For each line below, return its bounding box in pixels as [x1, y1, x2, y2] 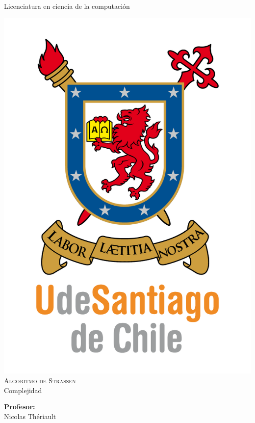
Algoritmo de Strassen [4, 375, 76, 386]
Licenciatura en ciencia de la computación [4, 1, 130, 11]
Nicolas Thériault [4, 411, 56, 421]
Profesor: [4, 401, 35, 412]
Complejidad [4, 385, 42, 395]
